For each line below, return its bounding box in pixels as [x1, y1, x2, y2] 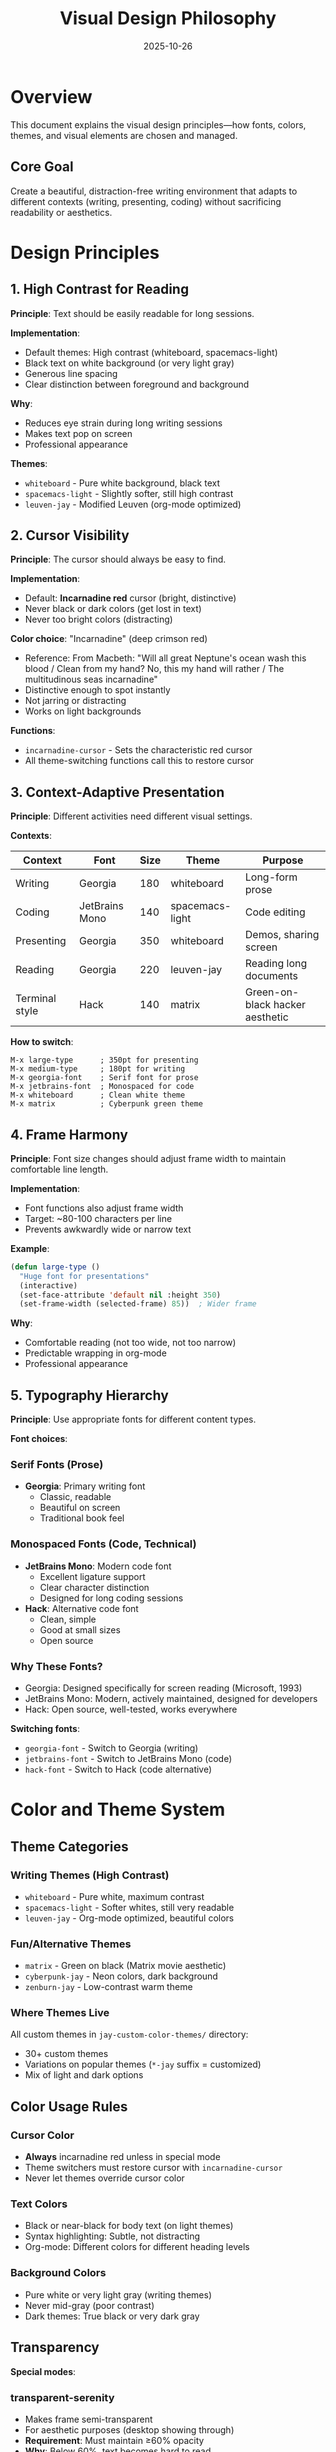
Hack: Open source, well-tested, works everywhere [24, 1703, 238, 1716]
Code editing [244, 905, 306, 919]
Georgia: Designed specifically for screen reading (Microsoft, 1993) [24, 1682, 303, 1694]
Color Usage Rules [10, 2098, 128, 2115]
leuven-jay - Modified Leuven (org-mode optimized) [24, 498, 242, 510]
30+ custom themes [24, 2048, 109, 2060]
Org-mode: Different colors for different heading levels [24, 2241, 250, 2253]
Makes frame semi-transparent [24, 2413, 153, 2425]
